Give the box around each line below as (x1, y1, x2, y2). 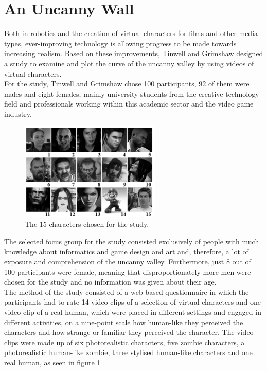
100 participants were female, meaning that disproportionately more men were (4, 266, 251, 277)
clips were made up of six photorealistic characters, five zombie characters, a (4, 337, 245, 347)
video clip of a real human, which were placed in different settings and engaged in (4, 306, 261, 317)
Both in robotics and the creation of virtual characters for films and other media (4, 28, 258, 39)
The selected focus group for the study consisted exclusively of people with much (4, 236, 259, 246)
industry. (4, 108, 32, 119)
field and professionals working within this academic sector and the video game (4, 98, 254, 109)
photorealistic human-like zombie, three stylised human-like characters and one (4, 347, 253, 358)
